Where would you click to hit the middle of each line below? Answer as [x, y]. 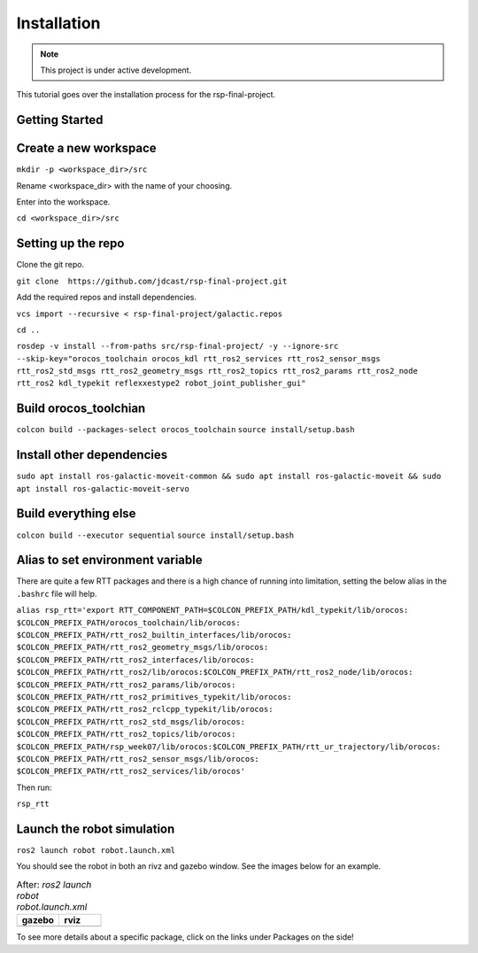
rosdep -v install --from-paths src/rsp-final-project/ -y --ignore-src [177, 346]
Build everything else [76, 514]
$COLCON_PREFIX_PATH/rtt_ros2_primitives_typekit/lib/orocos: [154, 697]
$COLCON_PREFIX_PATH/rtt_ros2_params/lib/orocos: [126, 685]
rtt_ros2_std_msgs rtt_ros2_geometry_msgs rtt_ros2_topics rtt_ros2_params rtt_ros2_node [217, 371]
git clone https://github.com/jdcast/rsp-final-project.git [152, 281]
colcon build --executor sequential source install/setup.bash [155, 535]
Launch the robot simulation [96, 829]
